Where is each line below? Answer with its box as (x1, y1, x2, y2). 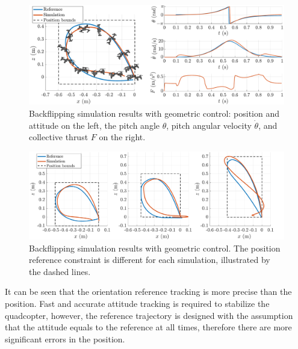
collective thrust (29, 131, 88, 143)
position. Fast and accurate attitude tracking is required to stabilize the (5, 297, 270, 309)
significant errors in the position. (5, 332, 125, 345)
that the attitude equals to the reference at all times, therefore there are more (5, 321, 292, 333)
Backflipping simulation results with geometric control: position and (29, 107, 279, 120)
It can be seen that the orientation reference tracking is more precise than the (5, 285, 292, 298)
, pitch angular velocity (166, 119, 252, 131)
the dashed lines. (29, 265, 91, 277)
